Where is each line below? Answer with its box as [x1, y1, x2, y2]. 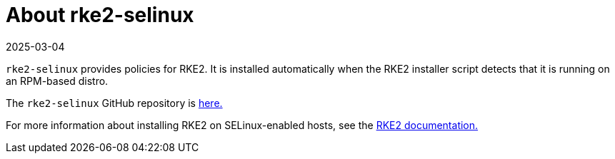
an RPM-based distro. [6, 74, 109, 87]
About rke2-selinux [6, 3, 194, 27]
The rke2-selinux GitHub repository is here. [6, 96, 223, 109]
